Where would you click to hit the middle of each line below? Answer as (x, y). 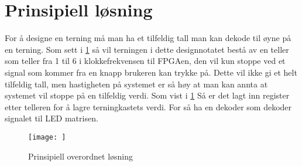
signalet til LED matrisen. (52, 118)
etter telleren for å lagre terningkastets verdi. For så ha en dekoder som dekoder (148, 106)
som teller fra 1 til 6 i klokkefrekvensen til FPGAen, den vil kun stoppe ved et (145, 61)
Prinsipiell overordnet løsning (81, 156)
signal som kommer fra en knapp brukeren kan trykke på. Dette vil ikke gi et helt (151, 72)
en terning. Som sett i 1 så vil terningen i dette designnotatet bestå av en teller (147, 49)
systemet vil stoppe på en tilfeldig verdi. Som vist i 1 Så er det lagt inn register (147, 95)
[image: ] (47, 137)
